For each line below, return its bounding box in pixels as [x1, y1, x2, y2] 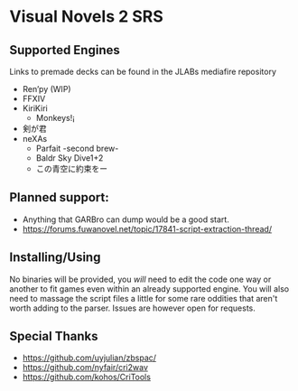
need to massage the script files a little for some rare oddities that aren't [9, 293, 278, 303]
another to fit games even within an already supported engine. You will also [9, 283, 290, 294]
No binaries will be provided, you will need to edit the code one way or [9, 274, 272, 284]
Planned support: [9, 190, 110, 205]
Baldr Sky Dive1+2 [35, 153, 104, 163]
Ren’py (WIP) [22, 84, 71, 94]
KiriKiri [22, 103, 48, 114]
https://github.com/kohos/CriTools [22, 372, 152, 383]
